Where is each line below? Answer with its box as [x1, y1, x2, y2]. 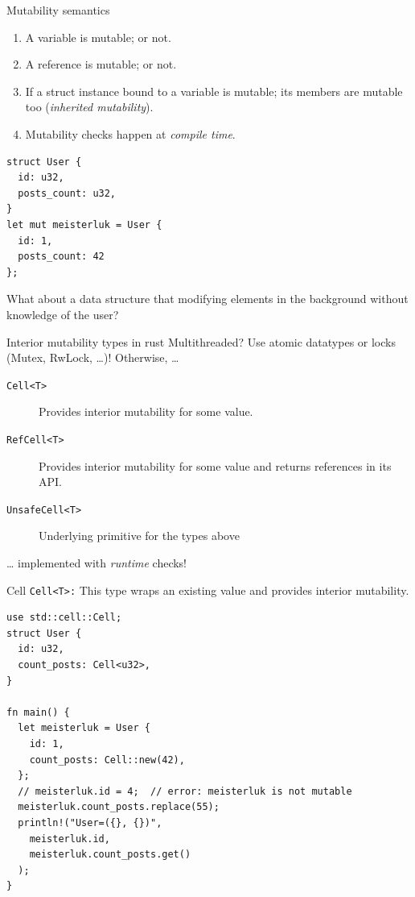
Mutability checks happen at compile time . [25, 125, 236, 142]
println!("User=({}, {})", [18, 817, 162, 828]
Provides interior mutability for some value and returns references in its [39, 457, 392, 474]
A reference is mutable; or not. [25, 56, 177, 73]
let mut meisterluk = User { [6, 218, 162, 230]
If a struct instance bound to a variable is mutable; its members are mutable [25, 82, 403, 99]
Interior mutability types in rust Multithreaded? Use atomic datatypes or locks [6, 333, 396, 350]
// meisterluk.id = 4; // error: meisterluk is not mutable [18, 785, 352, 797]
